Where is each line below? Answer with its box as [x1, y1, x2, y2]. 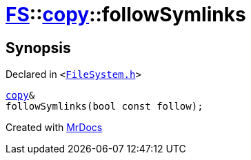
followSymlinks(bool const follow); [6, 101, 203, 112]
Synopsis [6, 39, 71, 57]
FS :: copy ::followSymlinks [6, 3, 246, 26]
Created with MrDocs [6, 121, 103, 134]
